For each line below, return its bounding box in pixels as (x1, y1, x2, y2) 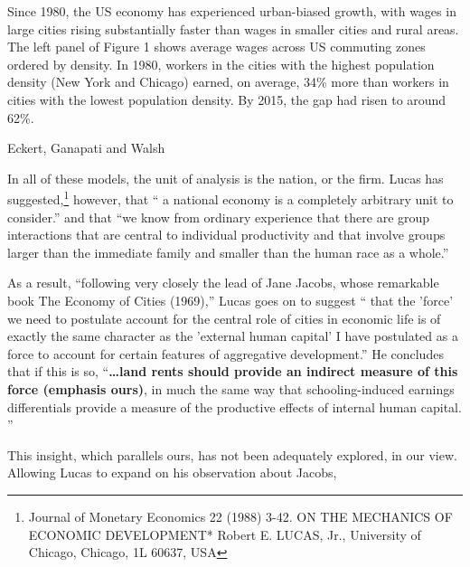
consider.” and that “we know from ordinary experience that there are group (7, 207, 430, 226)
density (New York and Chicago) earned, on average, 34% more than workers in (7, 72, 449, 91)
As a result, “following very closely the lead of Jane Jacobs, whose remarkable (7, 273, 439, 292)
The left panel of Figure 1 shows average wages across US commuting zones (7, 37, 426, 56)
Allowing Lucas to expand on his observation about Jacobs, (7, 463, 337, 482)
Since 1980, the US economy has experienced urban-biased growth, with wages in (7, 2, 456, 20)
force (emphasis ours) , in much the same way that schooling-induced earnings (7, 379, 455, 398)
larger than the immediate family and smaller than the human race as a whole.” (7, 242, 449, 261)
